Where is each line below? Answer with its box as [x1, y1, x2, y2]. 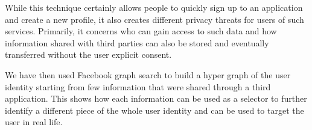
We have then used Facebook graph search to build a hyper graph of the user [5, 68, 291, 81]
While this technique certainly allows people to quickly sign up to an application [5, 1, 303, 13]
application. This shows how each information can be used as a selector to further [5, 92, 307, 105]
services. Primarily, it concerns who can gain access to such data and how [5, 25, 277, 37]
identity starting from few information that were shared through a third [5, 80, 271, 93]
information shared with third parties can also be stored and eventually [5, 36, 269, 49]
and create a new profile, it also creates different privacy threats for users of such [5, 13, 304, 25]
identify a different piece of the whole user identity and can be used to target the [5, 104, 304, 116]
